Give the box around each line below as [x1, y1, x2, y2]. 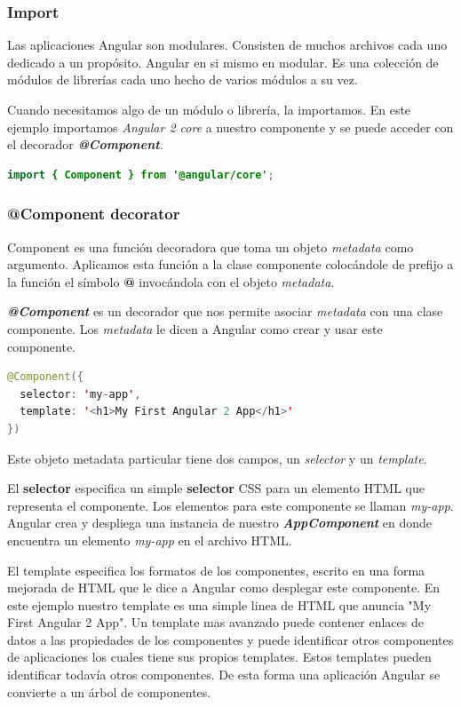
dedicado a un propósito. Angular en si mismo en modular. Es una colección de [7, 52, 439, 71]
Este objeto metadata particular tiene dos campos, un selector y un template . [7, 449, 427, 467]
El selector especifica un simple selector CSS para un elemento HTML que [7, 479, 425, 497]
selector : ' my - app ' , [20, 387, 141, 401]
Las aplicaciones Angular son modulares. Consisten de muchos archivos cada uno [7, 36, 448, 54]
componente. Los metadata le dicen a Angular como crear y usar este [7, 319, 383, 338]
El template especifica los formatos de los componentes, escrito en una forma [7, 560, 425, 579]
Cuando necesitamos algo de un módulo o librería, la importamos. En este [7, 100, 411, 118]
